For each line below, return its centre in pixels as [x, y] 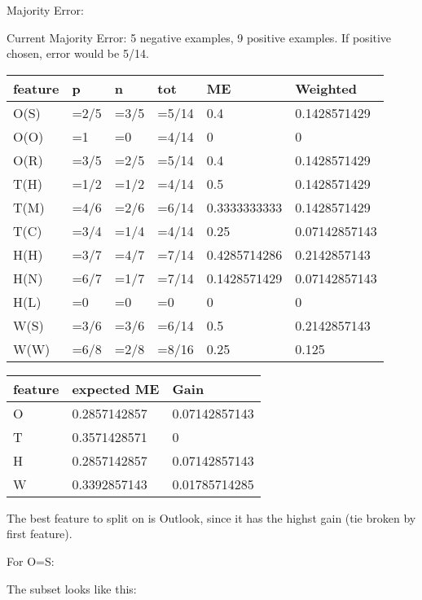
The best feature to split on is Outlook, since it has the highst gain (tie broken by [211, 517]
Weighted [326, 88]
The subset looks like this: [72, 588]
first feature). [40, 534]
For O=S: [31, 561]
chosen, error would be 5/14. [78, 53]
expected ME [116, 388]
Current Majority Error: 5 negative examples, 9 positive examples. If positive [199, 37]
